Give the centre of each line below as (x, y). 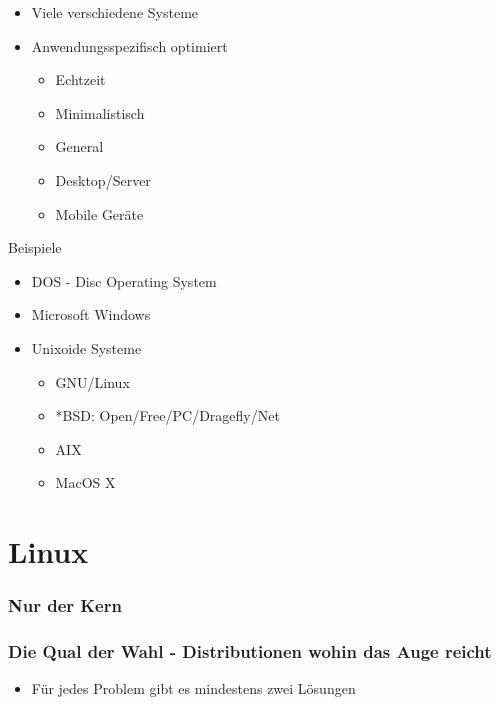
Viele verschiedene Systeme (115, 12)
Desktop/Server (103, 179)
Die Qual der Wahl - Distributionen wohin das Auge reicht (250, 651)
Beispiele (35, 247)
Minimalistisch (100, 112)
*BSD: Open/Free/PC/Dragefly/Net (167, 415)
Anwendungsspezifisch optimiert (129, 45)
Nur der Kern (65, 605)
